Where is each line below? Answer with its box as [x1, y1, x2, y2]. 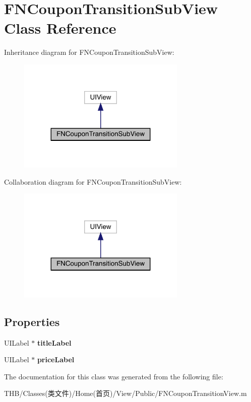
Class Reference [4, 18, 116, 38]
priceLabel [37, 354, 75, 365]
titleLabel [37, 337, 72, 348]
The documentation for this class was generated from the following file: [4, 371, 223, 381]
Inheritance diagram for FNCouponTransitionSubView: [4, 47, 174, 57]
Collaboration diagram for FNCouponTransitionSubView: [4, 176, 182, 187]
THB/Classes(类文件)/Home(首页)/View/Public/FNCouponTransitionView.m [4, 388, 247, 398]
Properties [4, 313, 60, 329]
